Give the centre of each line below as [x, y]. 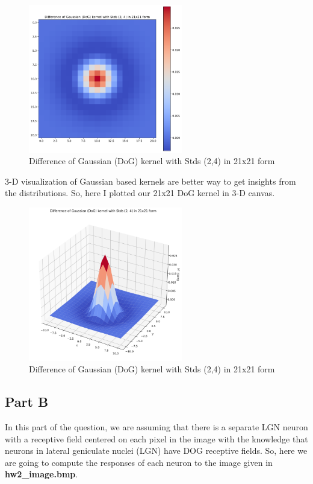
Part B [27, 402]
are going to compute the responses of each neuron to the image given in [139, 462]
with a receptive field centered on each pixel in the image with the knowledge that [156, 438]
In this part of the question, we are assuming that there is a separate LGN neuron [156, 427]
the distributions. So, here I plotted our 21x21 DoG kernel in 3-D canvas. [140, 193]
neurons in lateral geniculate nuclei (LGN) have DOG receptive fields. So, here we [156, 451]
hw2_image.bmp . [42, 474]
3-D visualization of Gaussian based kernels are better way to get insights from [150, 181]
